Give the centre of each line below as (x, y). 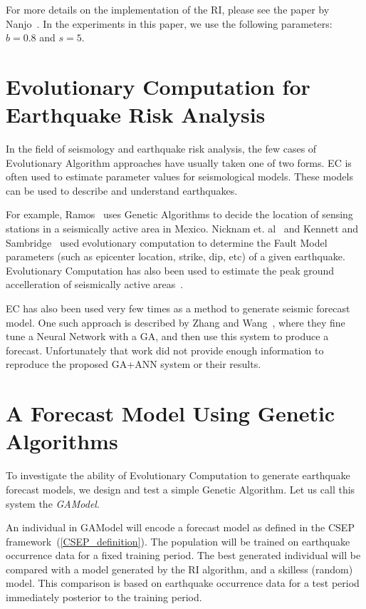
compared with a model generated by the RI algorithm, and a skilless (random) (179, 569)
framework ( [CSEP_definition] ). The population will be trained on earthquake (178, 541)
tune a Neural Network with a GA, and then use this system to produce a (167, 336)
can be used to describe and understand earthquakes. (122, 190)
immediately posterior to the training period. (104, 597)
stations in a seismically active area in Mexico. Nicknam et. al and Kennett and (182, 229)
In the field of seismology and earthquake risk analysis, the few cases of (161, 149)
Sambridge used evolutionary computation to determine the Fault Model (167, 242)
